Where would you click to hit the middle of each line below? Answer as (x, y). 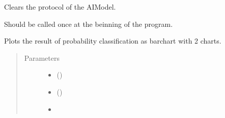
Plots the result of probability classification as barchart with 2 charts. (113, 41)
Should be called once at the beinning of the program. (89, 24)
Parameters (42, 57)
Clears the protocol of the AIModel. (60, 7)
